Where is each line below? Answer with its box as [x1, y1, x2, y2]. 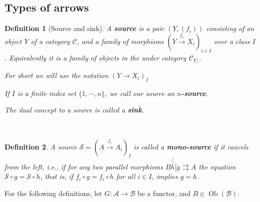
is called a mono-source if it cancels [133, 141, 249, 151]
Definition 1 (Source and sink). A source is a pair [4, 23, 164, 33]
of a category [30, 35, 70, 46]
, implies [151, 171, 178, 181]
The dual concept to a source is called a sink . [4, 104, 144, 115]
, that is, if [40, 171, 73, 181]
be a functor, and [137, 187, 191, 198]
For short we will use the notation [4, 70, 109, 80]
